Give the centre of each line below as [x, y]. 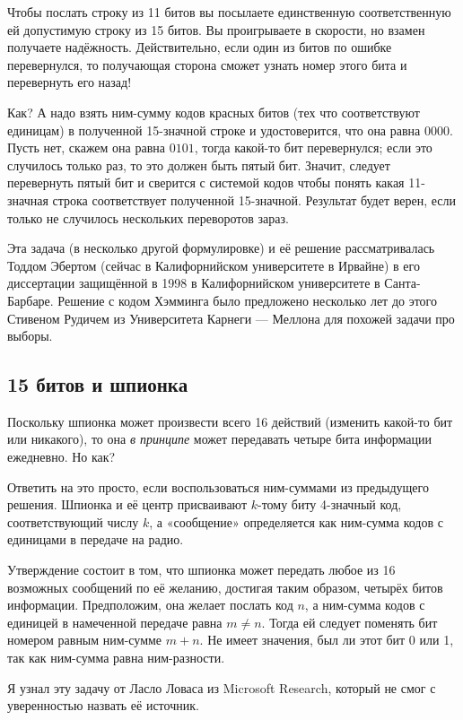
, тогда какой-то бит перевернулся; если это [313, 147]
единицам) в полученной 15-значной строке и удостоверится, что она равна [214, 130]
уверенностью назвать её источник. [103, 705]
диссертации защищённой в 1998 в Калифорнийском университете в [194, 283]
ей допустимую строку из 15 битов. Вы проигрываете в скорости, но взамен [216, 29]
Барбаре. [31, 300]
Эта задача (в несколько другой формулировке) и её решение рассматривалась [221, 248]
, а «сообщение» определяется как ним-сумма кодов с [296, 521]
